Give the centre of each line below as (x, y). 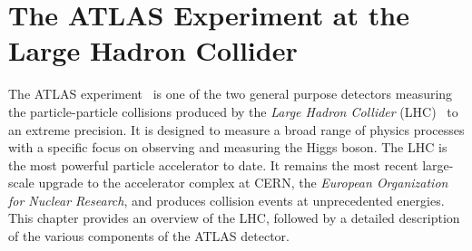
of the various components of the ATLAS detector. (149, 236)
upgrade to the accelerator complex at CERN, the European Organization (243, 183)
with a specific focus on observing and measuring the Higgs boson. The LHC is (228, 147)
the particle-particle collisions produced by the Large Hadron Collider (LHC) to (233, 111)
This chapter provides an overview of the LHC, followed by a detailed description (234, 218)
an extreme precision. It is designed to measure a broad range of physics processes (236, 129)
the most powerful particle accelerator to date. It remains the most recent (213, 164)
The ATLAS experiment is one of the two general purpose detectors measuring (231, 94)
